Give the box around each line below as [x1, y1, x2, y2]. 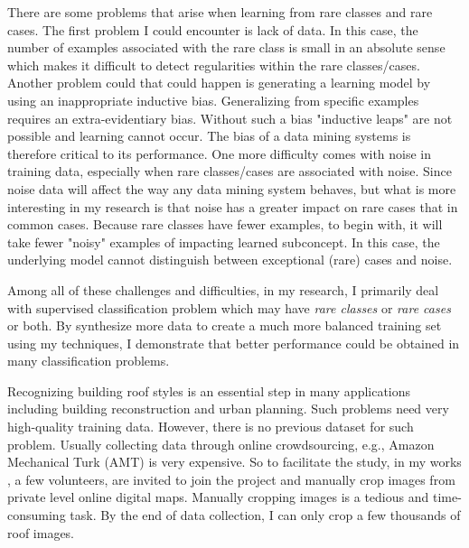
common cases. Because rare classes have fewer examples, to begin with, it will [7, 215, 443, 234]
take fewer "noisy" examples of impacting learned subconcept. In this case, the [7, 232, 440, 251]
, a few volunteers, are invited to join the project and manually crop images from [7, 469, 455, 488]
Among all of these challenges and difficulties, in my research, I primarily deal [7, 280, 439, 299]
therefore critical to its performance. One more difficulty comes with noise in [7, 144, 432, 163]
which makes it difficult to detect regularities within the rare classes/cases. [7, 55, 420, 74]
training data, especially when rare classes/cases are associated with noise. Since [7, 162, 452, 181]
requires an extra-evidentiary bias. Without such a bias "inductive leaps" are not [7, 108, 453, 127]
